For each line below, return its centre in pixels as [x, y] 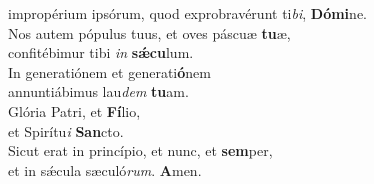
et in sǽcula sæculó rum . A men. [105, 169]
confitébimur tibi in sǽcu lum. [101, 52]
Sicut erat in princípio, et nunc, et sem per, [140, 150]
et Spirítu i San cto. [66, 130]
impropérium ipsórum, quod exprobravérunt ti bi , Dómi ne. [187, 13]
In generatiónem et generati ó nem [109, 71]
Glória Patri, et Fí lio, [74, 110]
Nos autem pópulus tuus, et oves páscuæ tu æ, [149, 32]
